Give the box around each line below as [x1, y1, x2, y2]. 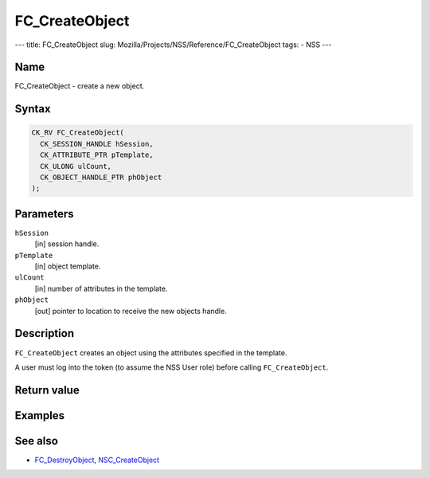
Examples [14, 409, 65, 422]
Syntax [14, 102, 51, 116]
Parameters [14, 207, 74, 221]
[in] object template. [34, 261, 101, 271]
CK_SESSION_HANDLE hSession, [40, 139, 154, 148]
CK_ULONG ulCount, [40, 162, 111, 170]
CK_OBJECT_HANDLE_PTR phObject [40, 173, 162, 182]
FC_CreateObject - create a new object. [14, 81, 145, 91]
